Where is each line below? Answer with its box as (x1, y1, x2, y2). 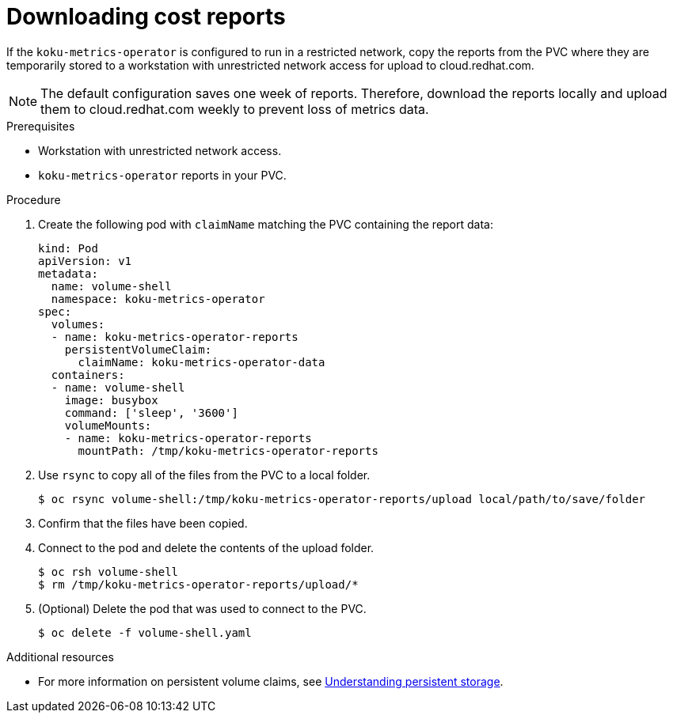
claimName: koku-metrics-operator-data (78, 355, 325, 369)
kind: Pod (38, 241, 98, 255)
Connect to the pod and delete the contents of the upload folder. (38, 540, 375, 554)
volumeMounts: (64, 418, 152, 432)
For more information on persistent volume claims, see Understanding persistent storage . (38, 674, 504, 688)
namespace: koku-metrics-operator (51, 292, 265, 305)
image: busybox (64, 393, 158, 407)
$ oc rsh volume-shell (38, 565, 179, 578)
